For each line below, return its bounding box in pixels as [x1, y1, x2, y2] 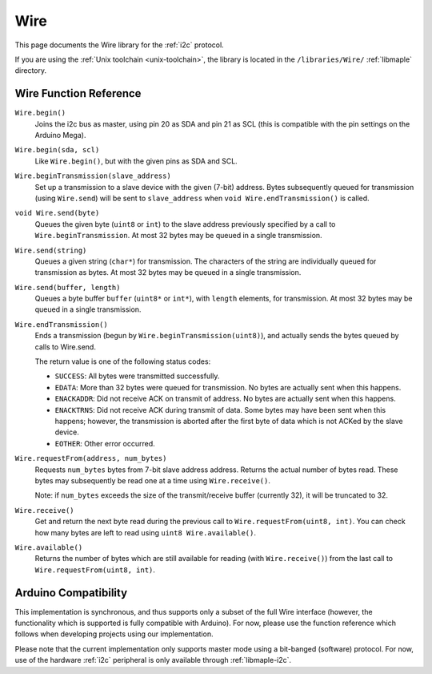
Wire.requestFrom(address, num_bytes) [14, 454, 167, 463]
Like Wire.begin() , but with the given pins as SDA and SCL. [34, 156, 238, 166]
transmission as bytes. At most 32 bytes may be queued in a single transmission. [34, 268, 302, 277]
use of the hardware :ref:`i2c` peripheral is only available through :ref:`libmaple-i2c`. [14, 656, 292, 665]
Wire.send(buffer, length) [14, 283, 121, 292]
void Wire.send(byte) [14, 208, 100, 218]
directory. [14, 66, 47, 75]
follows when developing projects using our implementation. [14, 629, 214, 639]
